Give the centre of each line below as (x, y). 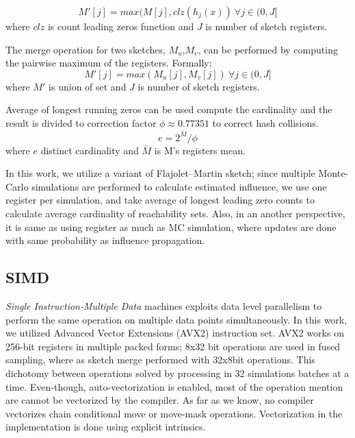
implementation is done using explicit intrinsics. (106, 427)
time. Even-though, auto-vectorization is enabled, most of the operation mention (174, 386)
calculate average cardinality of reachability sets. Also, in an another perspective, (175, 213)
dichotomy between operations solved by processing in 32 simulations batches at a (177, 373)
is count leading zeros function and (121, 26)
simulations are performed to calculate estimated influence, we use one (179, 186)
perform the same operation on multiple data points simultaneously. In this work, (176, 319)
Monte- (333, 173)
